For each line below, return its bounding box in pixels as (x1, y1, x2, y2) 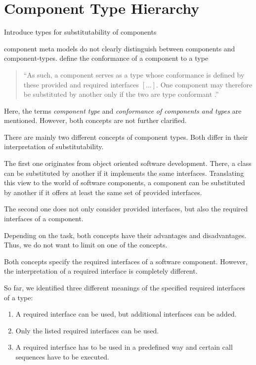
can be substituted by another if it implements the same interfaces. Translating (4, 167, 244, 178)
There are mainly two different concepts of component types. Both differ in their (4, 131, 248, 142)
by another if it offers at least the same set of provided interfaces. (4, 187, 202, 197)
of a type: (4, 292, 33, 302)
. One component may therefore (156, 79, 253, 89)
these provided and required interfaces (23, 79, 139, 89)
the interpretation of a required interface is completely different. (4, 266, 198, 276)
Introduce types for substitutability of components (4, 27, 157, 37)
